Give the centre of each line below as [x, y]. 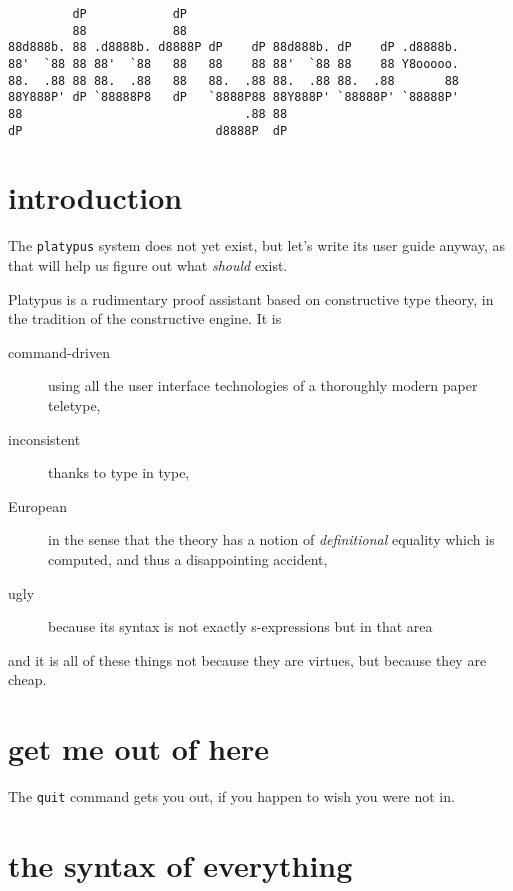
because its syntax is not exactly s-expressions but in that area [240, 626]
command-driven [59, 351]
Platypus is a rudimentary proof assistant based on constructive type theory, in [251, 298]
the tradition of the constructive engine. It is [145, 318]
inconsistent [44, 438]
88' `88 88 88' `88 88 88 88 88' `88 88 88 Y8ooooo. [234, 63]
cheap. [27, 679]
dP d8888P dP [148, 130]
